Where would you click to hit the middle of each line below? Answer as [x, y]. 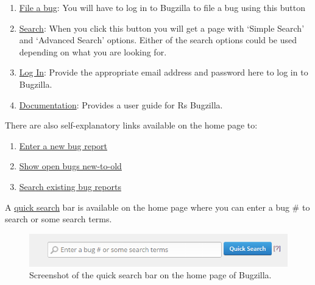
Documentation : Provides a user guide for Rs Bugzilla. [121, 104]
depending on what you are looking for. [93, 51]
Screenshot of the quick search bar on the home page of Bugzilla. [150, 275]
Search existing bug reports [70, 186]
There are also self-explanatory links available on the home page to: [131, 125]
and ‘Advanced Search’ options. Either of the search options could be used [158, 40]
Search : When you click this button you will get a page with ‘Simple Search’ [162, 28]
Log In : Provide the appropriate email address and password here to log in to [164, 72]
